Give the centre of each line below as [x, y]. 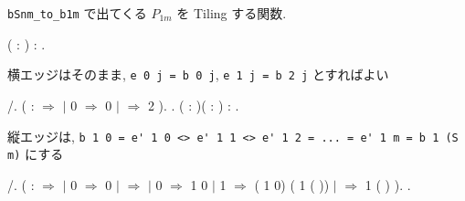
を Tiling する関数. [232, 13]
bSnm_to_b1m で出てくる [77, 13]
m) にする [36, 154]
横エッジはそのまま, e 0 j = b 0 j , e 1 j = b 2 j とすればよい [198, 74]
